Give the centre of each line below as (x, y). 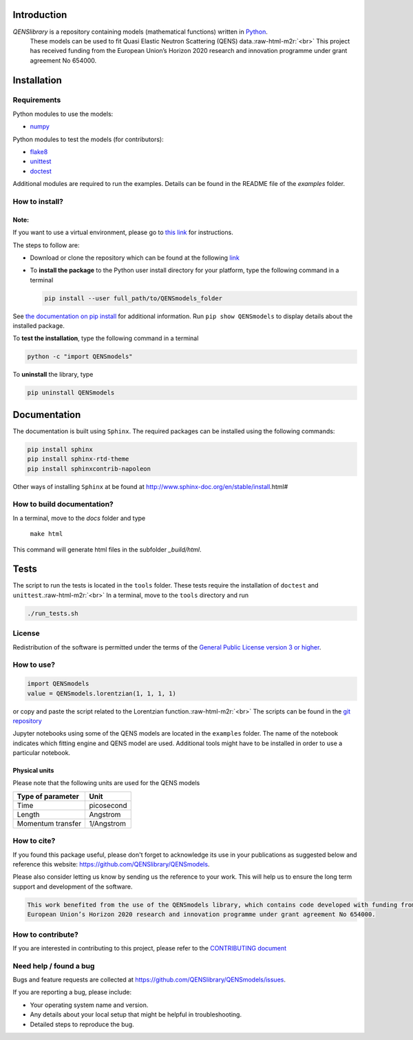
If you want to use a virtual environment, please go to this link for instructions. (123, 232)
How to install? (38, 201)
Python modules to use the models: (63, 114)
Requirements (37, 100)
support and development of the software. (73, 886)
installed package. (39, 326)
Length (29, 814)
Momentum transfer (49, 823)
